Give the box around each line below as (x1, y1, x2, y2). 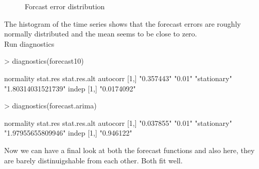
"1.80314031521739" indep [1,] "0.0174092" (4, 83, 136, 93)
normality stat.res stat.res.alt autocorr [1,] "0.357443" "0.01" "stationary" (4, 72, 232, 83)
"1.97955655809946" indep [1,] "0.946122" (4, 127, 132, 138)
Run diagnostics (4, 38, 55, 49)
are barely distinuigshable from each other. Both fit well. (4, 155, 183, 165)
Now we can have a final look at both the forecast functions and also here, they (4, 144, 255, 155)
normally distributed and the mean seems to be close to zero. (4, 28, 197, 39)
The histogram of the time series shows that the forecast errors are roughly (4, 18, 241, 29)
